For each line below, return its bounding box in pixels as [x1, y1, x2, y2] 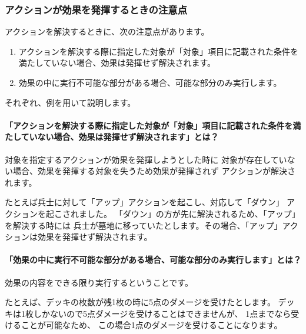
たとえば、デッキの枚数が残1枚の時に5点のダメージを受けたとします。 [5, 296, 275, 308]
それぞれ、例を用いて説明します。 [5, 96, 136, 108]
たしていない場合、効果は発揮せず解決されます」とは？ [5, 131, 219, 143]
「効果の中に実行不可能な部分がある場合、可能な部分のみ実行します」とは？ [5, 253, 301, 266]
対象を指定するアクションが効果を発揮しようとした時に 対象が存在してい [5, 153, 287, 165]
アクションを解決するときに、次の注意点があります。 [5, 25, 209, 38]
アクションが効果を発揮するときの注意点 [5, 2, 188, 16]
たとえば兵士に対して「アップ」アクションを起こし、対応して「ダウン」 [5, 196, 284, 208]
